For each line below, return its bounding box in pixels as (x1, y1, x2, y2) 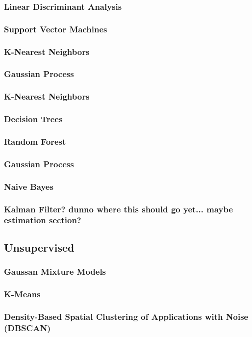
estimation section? (4, 214, 81, 226)
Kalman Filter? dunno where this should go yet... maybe (4, 203, 233, 215)
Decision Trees (4, 113, 63, 125)
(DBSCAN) (4, 321, 51, 334)
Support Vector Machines (4, 23, 107, 35)
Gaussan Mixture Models (4, 265, 106, 278)
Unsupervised (4, 239, 75, 255)
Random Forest (4, 135, 66, 147)
